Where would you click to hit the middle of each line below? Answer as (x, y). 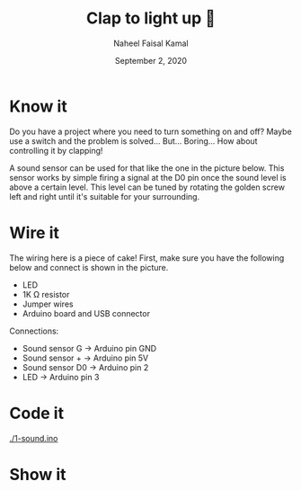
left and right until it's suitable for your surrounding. (105, 196)
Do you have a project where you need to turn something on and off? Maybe (150, 131)
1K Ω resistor (46, 294)
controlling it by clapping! (56, 150)
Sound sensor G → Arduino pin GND (89, 348)
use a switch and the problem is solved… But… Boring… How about (133, 141)
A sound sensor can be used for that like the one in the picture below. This (147, 168)
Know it (38, 106)
